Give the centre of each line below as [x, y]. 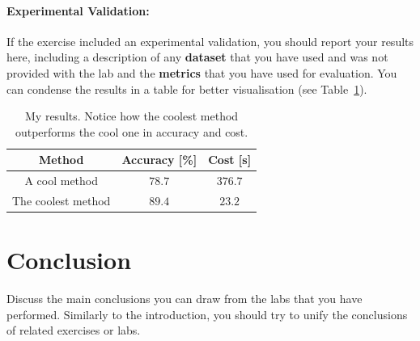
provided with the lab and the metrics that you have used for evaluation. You [202, 72]
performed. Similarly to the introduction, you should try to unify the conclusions [207, 314]
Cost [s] [230, 160]
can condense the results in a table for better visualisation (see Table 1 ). [187, 88]
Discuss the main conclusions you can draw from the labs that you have [185, 299]
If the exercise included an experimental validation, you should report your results [210, 41]
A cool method [61, 181]
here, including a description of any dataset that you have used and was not [197, 57]
